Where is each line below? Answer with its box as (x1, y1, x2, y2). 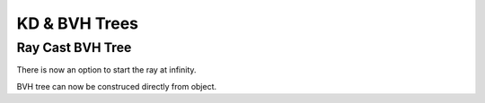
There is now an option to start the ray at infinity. (16, 64, 197, 75)
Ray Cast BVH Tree (16, 39, 132, 56)
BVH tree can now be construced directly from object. (16, 81, 217, 91)
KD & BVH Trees (16, 13, 139, 33)
